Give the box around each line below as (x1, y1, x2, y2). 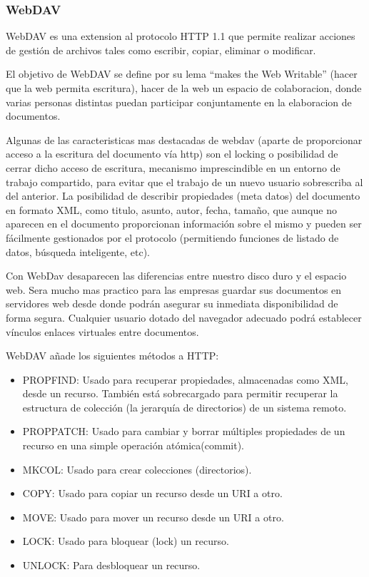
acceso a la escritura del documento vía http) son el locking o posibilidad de (6, 146, 338, 161)
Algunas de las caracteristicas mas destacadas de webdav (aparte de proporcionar (6, 132, 363, 147)
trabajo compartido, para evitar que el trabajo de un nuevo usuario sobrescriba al (6, 174, 363, 189)
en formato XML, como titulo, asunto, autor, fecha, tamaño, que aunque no (6, 202, 337, 217)
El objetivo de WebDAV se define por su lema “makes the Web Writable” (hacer (6, 66, 358, 81)
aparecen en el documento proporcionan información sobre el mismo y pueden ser (6, 216, 362, 231)
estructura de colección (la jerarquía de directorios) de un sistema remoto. (22, 399, 347, 414)
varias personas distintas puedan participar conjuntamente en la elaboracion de (6, 94, 352, 109)
